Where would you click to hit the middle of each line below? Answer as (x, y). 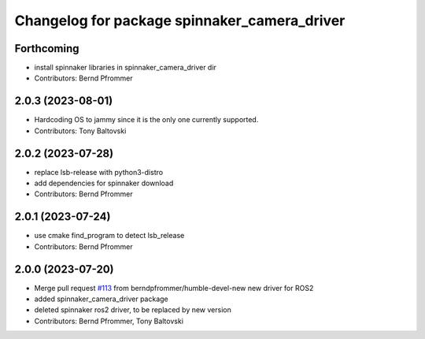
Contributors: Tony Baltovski (80, 131)
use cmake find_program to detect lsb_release (109, 236)
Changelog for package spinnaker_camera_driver (180, 20)
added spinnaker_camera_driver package (101, 299)
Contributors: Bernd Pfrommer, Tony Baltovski (109, 321)
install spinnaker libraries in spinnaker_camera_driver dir (125, 68)
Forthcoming (47, 48)
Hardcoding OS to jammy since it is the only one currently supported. (146, 120)
